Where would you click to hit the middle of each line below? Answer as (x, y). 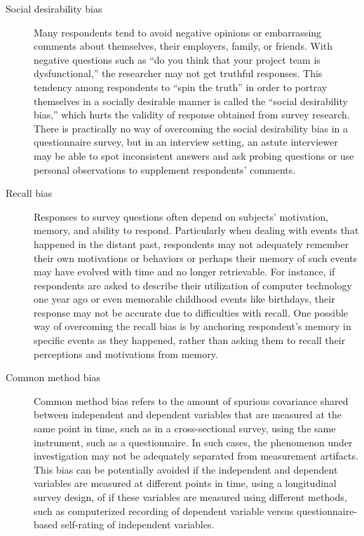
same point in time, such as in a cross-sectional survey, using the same (185, 428)
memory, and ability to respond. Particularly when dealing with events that (196, 230)
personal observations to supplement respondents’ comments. (165, 169)
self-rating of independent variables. (137, 524)
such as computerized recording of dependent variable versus (164, 510)
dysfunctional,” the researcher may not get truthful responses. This (178, 73)
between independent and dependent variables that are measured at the (188, 414)
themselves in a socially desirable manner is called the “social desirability (191, 101)
